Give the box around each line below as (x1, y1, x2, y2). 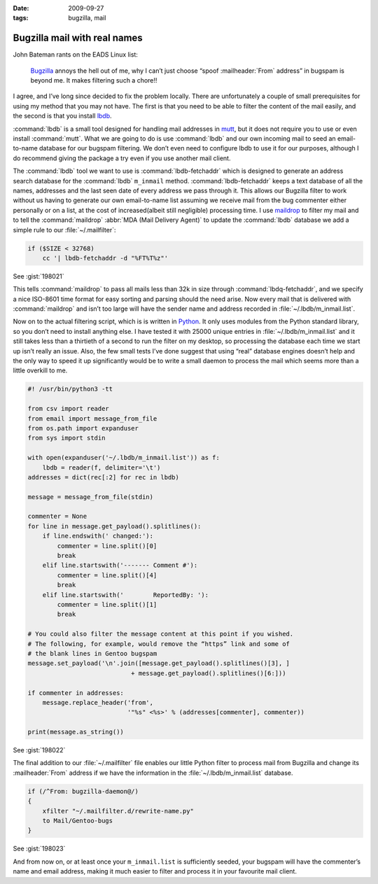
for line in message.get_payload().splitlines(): (27, 522, 202, 530)
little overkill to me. (13, 366, 68, 374)
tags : (13, 14, 29, 22)
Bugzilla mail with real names (13, 32, 143, 44)
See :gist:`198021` (13, 272, 64, 280)
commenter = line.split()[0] (57, 542, 157, 549)
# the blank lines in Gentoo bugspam (27, 650, 157, 657)
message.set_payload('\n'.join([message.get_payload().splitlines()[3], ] (27, 659, 290, 668)
